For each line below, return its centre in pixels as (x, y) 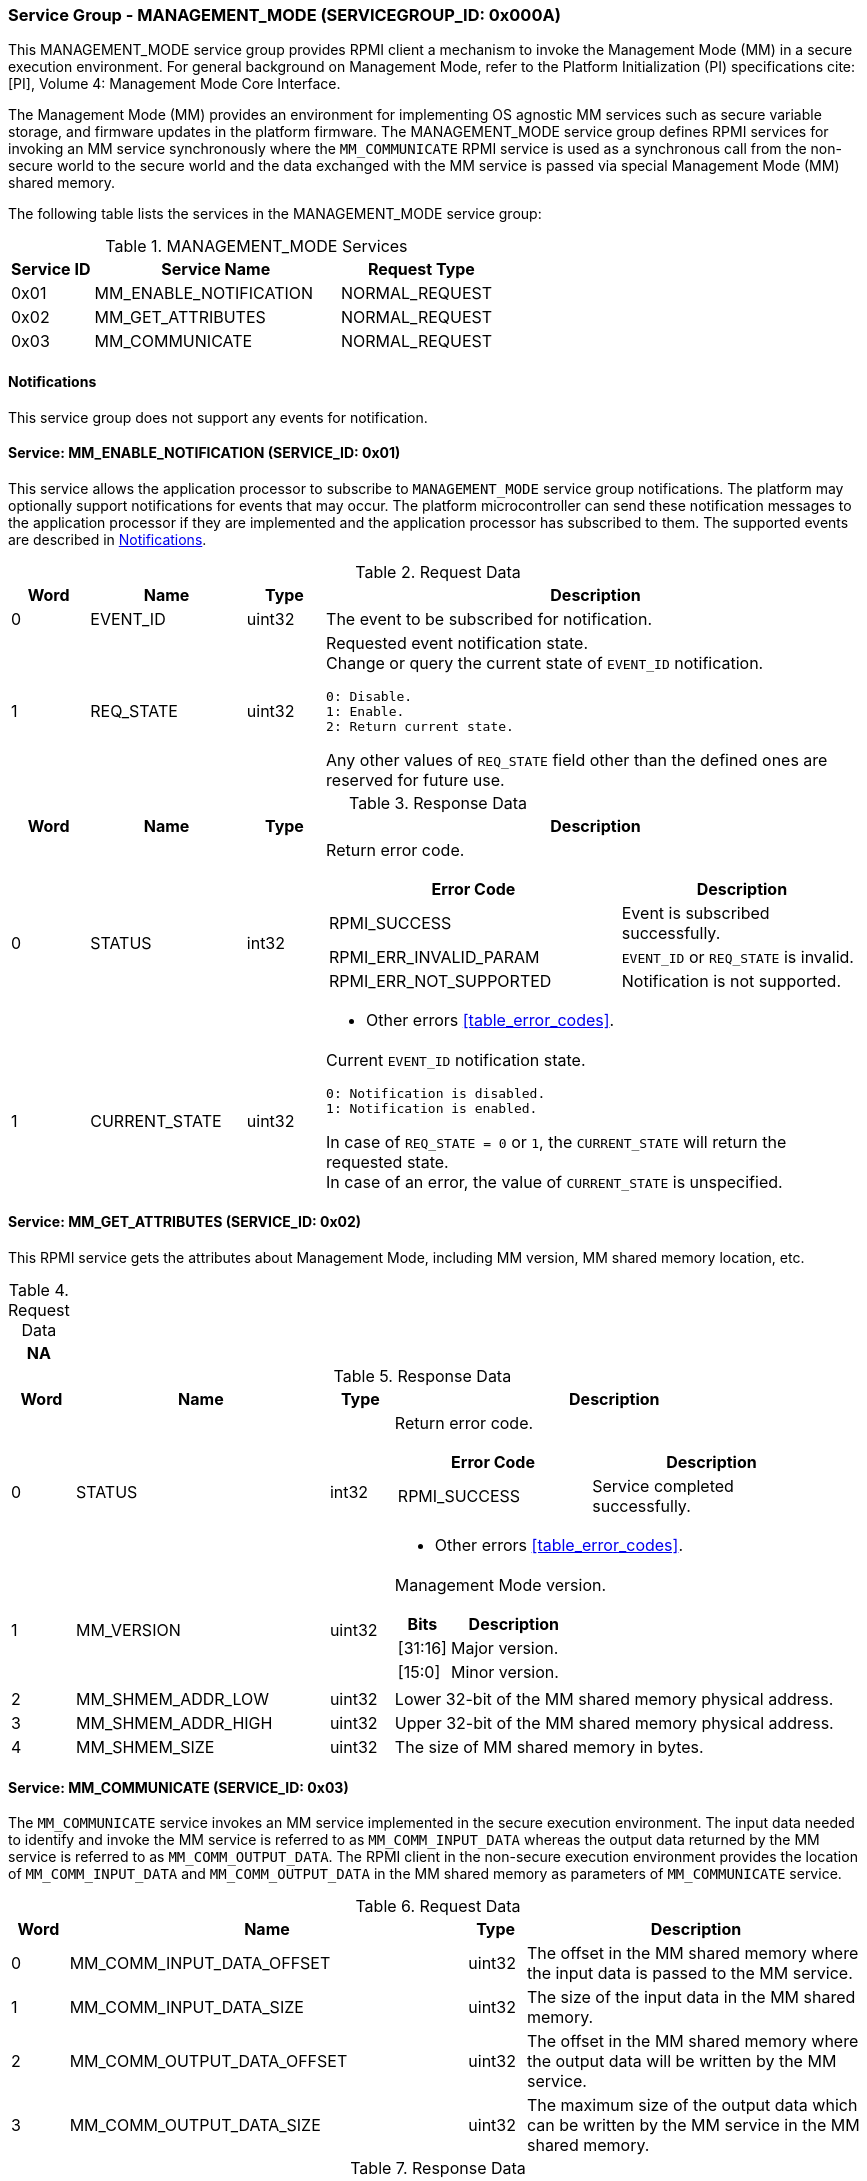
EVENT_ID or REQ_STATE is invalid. (737, 956)
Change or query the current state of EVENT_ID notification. (545, 662)
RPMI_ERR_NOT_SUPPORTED (440, 980)
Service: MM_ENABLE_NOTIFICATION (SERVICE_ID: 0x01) (204, 453)
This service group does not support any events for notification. (218, 417)
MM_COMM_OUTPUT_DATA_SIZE (195, 2125)
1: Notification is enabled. (432, 1108)
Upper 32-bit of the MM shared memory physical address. (614, 1723)
